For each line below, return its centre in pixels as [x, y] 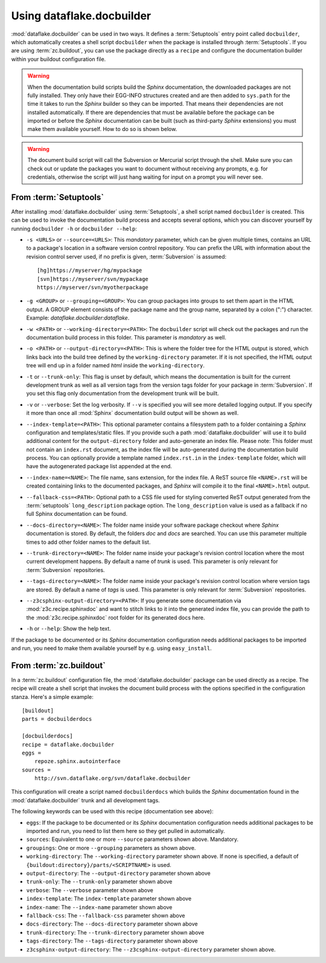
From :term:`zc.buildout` [58, 665]
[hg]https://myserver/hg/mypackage [90, 271]
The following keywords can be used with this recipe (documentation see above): [112, 811]
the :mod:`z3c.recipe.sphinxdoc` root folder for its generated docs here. [116, 617]
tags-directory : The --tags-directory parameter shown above [112, 941]
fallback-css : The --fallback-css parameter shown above [106, 915]
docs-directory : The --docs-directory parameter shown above [112, 924]
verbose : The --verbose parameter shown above [90, 890]
